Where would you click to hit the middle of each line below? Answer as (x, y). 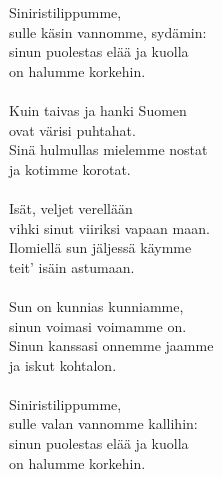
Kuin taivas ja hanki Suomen (98, 109)
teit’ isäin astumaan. (72, 266)
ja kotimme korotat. (70, 168)
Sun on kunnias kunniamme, (96, 305)
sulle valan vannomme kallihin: (103, 423)
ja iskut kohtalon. (63, 364)
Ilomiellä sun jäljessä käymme (100, 247)
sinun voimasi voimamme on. (98, 325)
